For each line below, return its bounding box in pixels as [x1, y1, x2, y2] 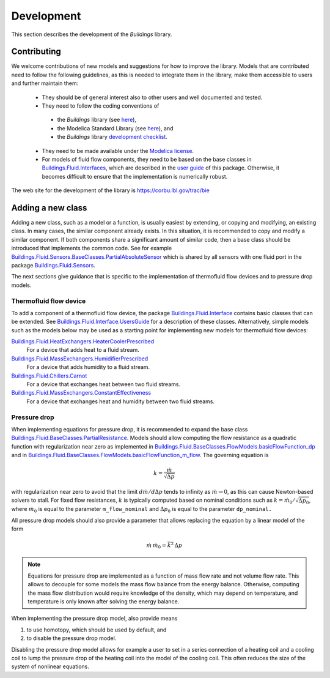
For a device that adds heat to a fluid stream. [26, 346, 140, 354]
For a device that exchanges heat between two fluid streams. [26, 381, 180, 388]
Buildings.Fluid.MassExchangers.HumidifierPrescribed [11, 355, 148, 362]
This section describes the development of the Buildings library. [11, 31, 172, 38]
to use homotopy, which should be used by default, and [26, 626, 167, 633]
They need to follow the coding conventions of [42, 102, 159, 110]
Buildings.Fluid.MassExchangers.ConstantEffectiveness [11, 389, 152, 397]
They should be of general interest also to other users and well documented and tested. [42, 94, 263, 101]
